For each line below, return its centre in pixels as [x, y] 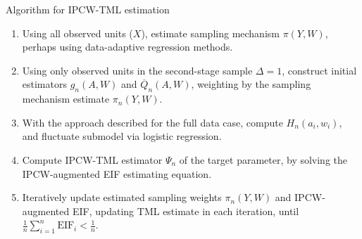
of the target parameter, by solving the [263, 159]
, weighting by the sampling [251, 84]
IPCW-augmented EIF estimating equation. [117, 173]
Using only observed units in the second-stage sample [137, 70]
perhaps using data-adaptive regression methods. [127, 47]
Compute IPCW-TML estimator [92, 159]
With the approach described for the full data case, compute [152, 122]
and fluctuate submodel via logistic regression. [122, 136]
